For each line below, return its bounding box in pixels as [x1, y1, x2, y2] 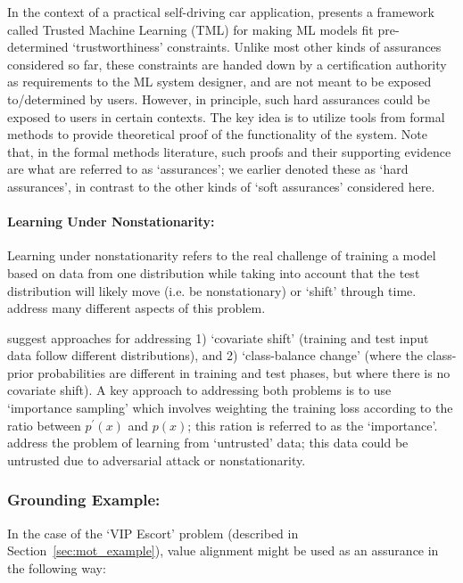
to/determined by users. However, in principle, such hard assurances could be [7, 89, 430, 108]
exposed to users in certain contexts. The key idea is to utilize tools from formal [7, 107, 445, 126]
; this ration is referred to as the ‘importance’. [187, 415, 438, 434]
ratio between [7, 415, 81, 434]
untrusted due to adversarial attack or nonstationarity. [7, 450, 306, 469]
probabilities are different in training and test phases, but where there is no [37, 363, 451, 382]
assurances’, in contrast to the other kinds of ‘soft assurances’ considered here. [7, 177, 435, 195]
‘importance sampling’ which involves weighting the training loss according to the [7, 398, 453, 417]
